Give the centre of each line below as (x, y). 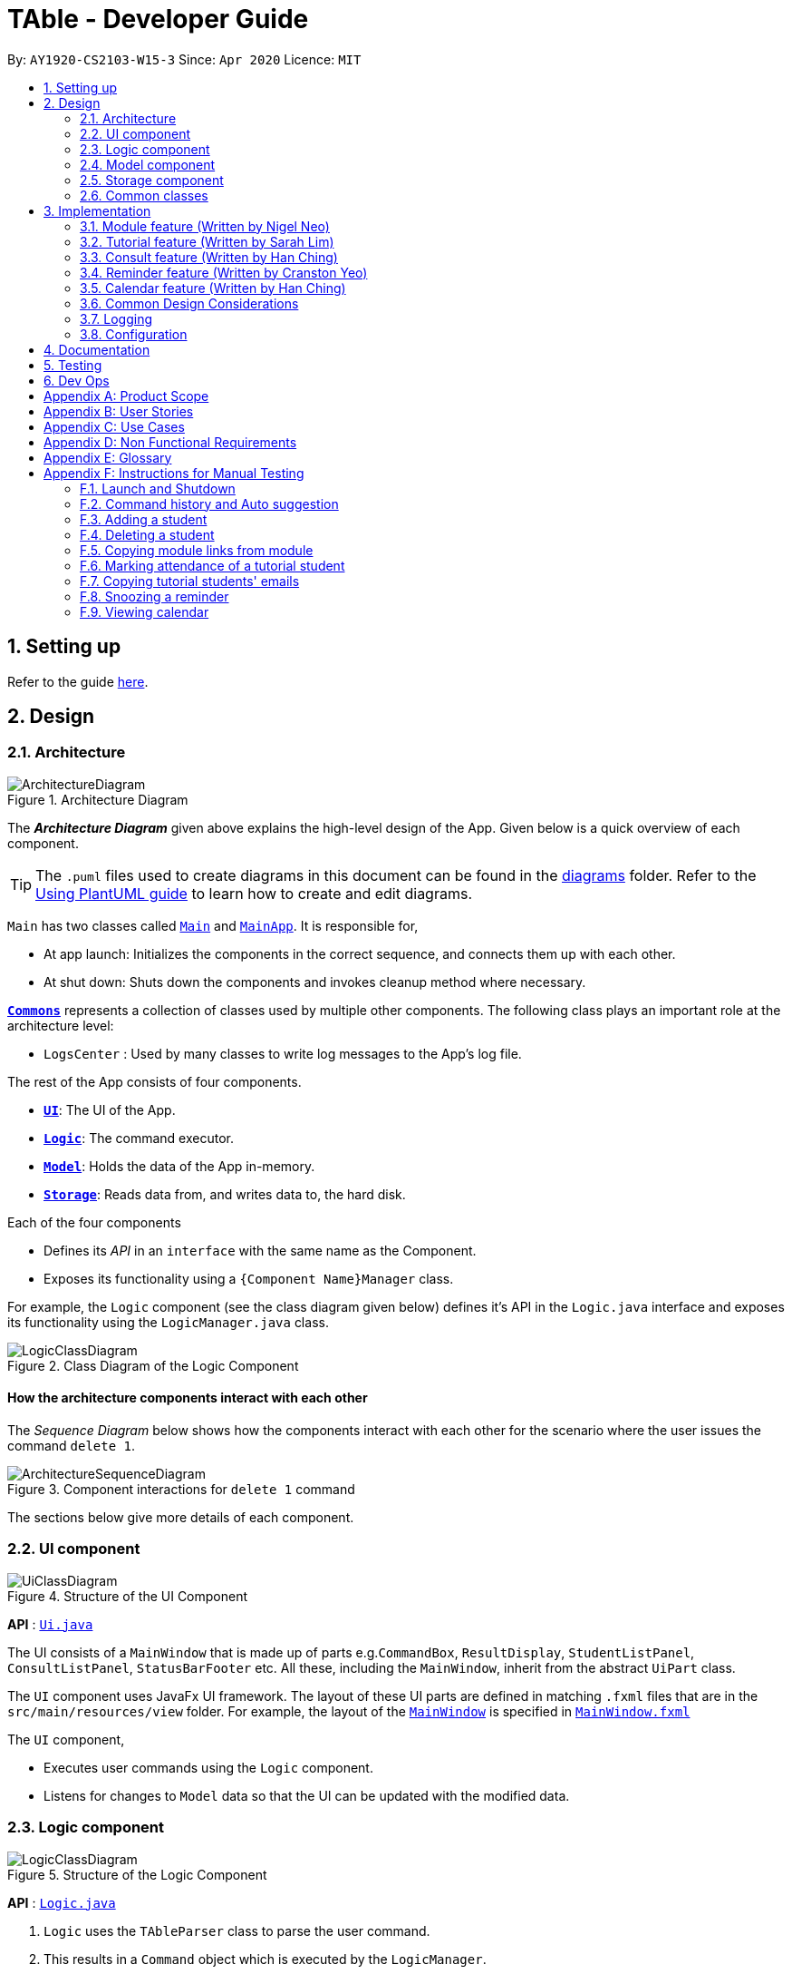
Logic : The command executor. (139, 1138)
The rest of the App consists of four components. (155, 1081)
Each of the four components (94, 1222)
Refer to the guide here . (78, 681)
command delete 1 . (72, 1446)
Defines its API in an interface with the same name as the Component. (260, 1250)
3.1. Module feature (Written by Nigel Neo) (205, 226)
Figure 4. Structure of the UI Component (128, 1596)
